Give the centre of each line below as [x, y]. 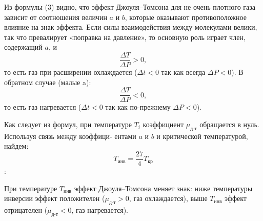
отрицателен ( [26, 209]
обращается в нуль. [229, 124]
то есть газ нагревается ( [43, 107]
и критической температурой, [202, 136]
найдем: [16, 146]
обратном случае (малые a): [48, 82]
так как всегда [183, 72]
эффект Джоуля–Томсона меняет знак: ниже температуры [163, 188]
